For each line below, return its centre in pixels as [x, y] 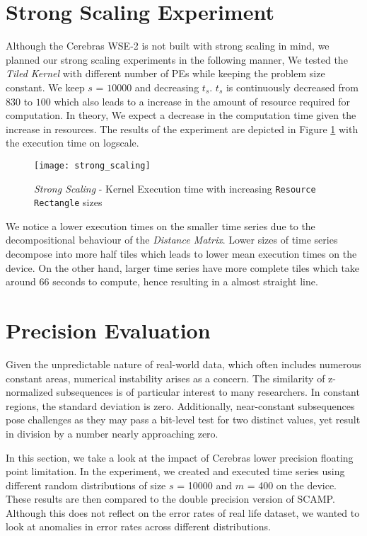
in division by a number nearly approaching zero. [112, 433]
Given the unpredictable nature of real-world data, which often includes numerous [183, 364]
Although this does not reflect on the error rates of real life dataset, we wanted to [183, 512]
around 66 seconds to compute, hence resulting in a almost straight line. [162, 281]
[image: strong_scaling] [92, 165]
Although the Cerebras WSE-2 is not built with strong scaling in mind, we [168, 46]
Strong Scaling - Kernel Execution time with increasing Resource [175, 188]
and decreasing [167, 87]
